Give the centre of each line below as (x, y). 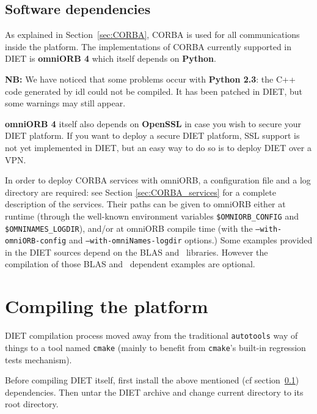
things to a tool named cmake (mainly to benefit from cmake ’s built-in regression (155, 347)
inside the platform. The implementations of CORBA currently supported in (148, 46)
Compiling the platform (107, 306)
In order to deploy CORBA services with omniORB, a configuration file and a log (158, 180)
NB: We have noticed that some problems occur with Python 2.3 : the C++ (150, 79)
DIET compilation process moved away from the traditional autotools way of (151, 335)
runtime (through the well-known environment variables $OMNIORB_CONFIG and (152, 216)
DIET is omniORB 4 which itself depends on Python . (111, 58)
